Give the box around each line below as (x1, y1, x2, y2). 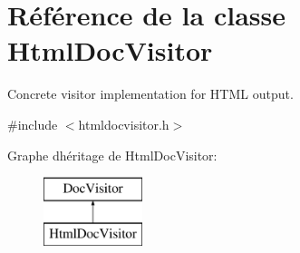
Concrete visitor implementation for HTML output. (7, 84, 294, 103)
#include (7, 114, 58, 133)
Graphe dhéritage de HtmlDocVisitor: (7, 145, 218, 164)
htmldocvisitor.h (78, 114, 169, 133)
